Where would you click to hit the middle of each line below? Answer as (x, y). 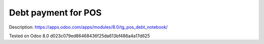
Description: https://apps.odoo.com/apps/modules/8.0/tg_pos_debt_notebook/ (88, 27)
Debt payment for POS (55, 13)
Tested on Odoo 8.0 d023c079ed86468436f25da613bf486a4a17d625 (79, 36)
